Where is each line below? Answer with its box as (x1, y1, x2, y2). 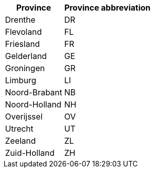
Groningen (5, 63, 45, 73)
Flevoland (5, 27, 42, 37)
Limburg (5, 75, 36, 85)
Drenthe (5, 15, 36, 25)
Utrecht (5, 124, 34, 134)
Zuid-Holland (5, 148, 55, 158)
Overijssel (5, 111, 43, 122)
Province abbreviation (64, 3, 151, 13)
